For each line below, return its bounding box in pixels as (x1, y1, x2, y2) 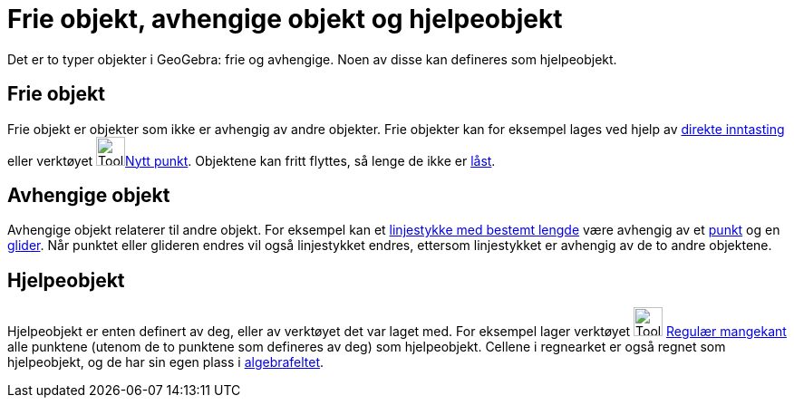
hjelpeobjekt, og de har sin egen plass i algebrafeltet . (7, 354, 324, 371)
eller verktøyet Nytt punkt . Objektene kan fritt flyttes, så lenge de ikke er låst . (7, 152, 496, 169)
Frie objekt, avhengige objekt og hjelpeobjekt (7, 4, 563, 34)
